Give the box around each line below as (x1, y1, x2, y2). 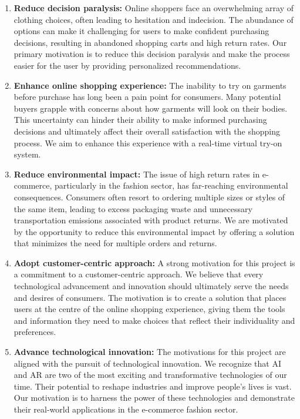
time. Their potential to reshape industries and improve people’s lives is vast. (14, 380, 292, 392)
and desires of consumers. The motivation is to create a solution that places (14, 291, 286, 303)
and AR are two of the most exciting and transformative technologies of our (14, 368, 287, 381)
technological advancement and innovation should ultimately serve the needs (14, 280, 289, 292)
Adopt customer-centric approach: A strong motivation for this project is (14, 256, 295, 269)
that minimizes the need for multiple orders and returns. (14, 237, 217, 249)
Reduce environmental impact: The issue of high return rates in (14, 167, 260, 180)
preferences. (14, 326, 56, 338)
